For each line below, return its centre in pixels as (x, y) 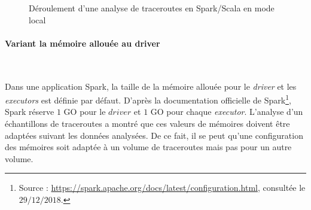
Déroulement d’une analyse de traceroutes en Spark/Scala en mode (152, 8)
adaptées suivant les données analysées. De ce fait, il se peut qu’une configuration (154, 135)
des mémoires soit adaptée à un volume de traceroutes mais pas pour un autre (148, 147)
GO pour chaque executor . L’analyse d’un (227, 112)
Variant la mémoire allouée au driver (83, 43)
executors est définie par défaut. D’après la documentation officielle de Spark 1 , (148, 99)
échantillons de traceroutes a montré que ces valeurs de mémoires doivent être (147, 124)
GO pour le (85, 112)
